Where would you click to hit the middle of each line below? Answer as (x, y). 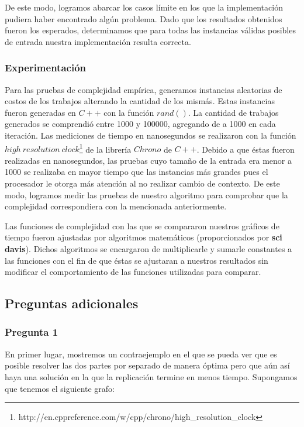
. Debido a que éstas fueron (246, 149)
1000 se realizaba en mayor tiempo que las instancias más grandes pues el (137, 172)
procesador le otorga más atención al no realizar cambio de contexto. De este (142, 183)
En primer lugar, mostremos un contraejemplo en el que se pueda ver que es (141, 354)
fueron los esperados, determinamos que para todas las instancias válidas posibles (150, 30)
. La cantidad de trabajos (233, 112)
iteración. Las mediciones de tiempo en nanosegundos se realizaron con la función (151, 135)
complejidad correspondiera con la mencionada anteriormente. (116, 206)
